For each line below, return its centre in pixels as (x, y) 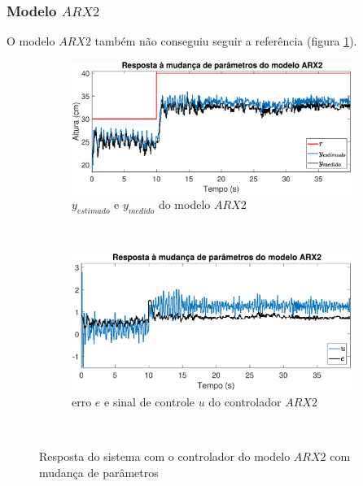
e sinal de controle (149, 401)
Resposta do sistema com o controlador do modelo (165, 456)
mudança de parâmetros (99, 472)
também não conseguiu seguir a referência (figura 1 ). (226, 41)
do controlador (245, 401)
